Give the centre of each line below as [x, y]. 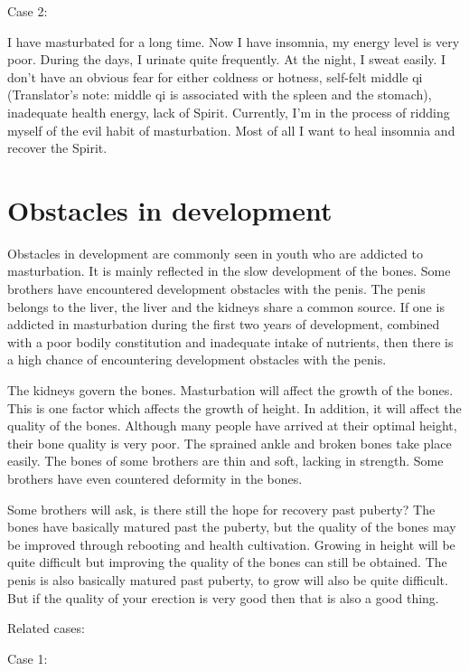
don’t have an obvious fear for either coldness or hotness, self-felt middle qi [215, 76]
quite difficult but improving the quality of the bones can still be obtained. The [227, 562]
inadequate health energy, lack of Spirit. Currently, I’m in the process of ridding [229, 112]
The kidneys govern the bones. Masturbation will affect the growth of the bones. [230, 390]
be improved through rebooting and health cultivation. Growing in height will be [231, 544]
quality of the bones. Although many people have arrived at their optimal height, [232, 425]
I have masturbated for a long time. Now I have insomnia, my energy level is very [234, 41]
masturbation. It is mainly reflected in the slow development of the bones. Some [229, 271]
